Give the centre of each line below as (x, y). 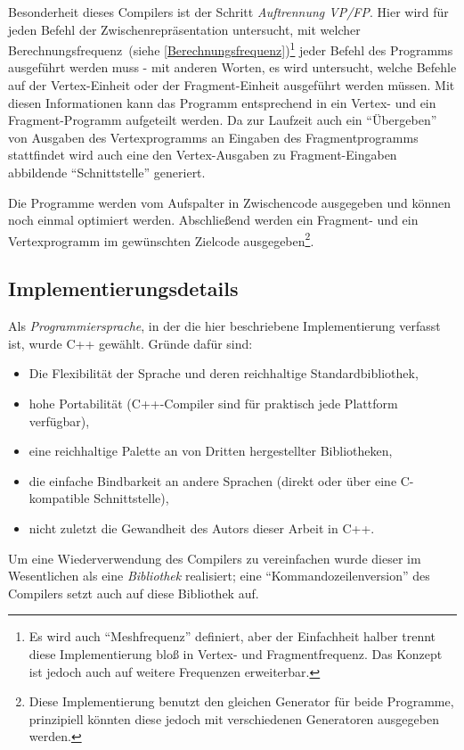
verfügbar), (59, 420)
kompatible (59, 498)
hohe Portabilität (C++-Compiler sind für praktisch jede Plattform (213, 404)
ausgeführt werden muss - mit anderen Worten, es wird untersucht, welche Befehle (232, 67)
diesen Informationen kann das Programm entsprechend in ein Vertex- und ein (222, 102)
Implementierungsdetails (123, 288)
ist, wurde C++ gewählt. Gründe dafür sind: (130, 343)
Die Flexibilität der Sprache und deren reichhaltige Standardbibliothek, (224, 373)
